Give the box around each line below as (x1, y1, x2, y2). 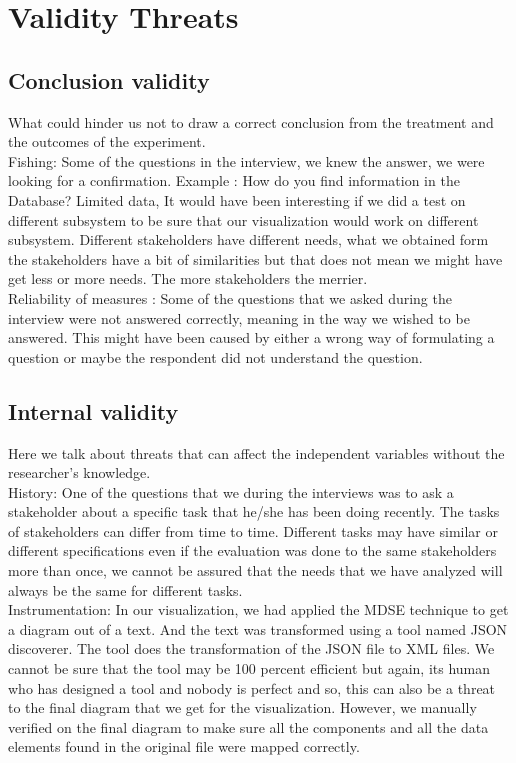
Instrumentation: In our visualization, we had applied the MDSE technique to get (8, 599, 509, 620)
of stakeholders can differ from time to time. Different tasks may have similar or (8, 520, 498, 541)
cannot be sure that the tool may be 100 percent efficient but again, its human (8, 658, 491, 679)
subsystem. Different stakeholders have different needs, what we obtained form (8, 229, 489, 250)
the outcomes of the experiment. (8, 131, 206, 152)
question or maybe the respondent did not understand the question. (8, 346, 423, 367)
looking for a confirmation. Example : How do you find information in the (8, 170, 460, 191)
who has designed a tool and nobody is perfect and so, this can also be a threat (8, 677, 496, 698)
